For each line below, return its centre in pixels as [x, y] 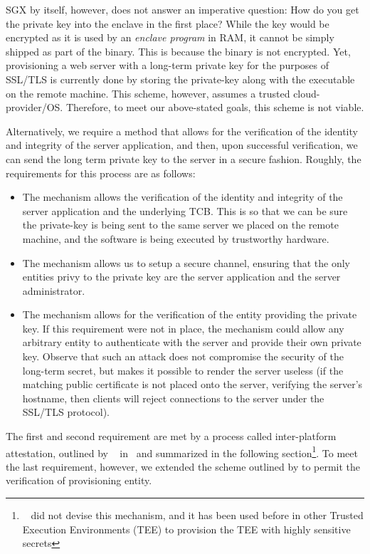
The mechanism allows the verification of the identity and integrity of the [183, 197]
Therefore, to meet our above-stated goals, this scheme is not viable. [215, 107]
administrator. [54, 290]
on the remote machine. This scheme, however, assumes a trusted [148, 93]
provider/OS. [35, 107]
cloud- [307, 93]
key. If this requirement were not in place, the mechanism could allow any [183, 328]
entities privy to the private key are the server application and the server [181, 277]
